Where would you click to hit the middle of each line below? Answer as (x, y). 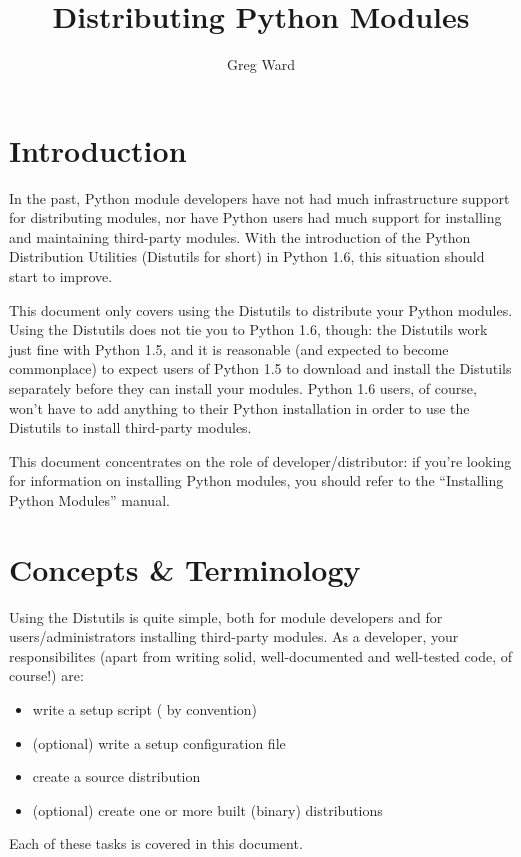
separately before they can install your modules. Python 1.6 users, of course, (243, 388)
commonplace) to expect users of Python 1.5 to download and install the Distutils (260, 368)
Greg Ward (261, 64)
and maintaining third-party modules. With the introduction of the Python (240, 236)
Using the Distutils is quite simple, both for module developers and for (226, 616)
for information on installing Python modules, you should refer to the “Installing (256, 480)
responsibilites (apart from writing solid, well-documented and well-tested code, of (260, 655)
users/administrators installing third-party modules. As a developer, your (234, 636)
